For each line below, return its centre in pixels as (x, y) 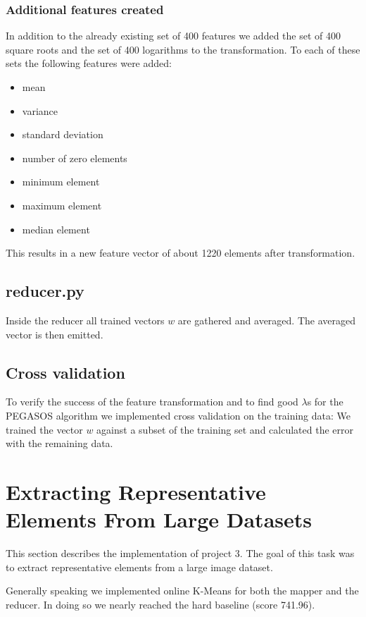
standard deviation (63, 134)
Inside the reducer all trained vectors (85, 320)
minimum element (61, 182)
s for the (325, 402)
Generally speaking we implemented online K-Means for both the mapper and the (182, 591)
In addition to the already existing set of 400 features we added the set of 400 (173, 36)
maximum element (62, 205)
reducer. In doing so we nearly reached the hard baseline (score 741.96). (160, 604)
